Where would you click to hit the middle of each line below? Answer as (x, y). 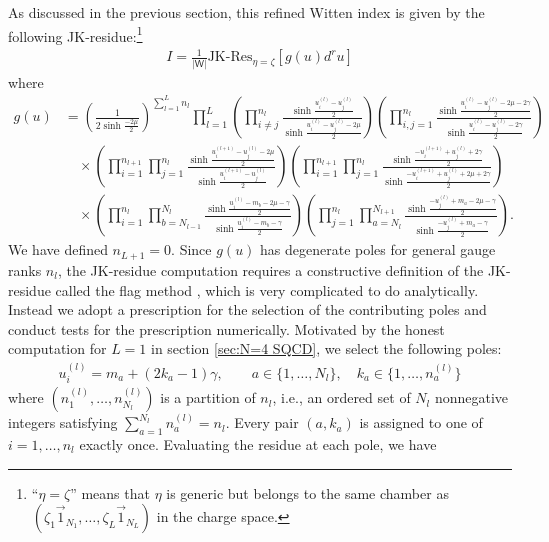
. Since (191, 249)
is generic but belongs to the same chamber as (307, 492)
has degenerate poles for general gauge (378, 249)
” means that (110, 492)
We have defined (58, 249)
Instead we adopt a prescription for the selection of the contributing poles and (247, 309)
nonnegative (471, 397)
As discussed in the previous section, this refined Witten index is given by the (246, 12)
